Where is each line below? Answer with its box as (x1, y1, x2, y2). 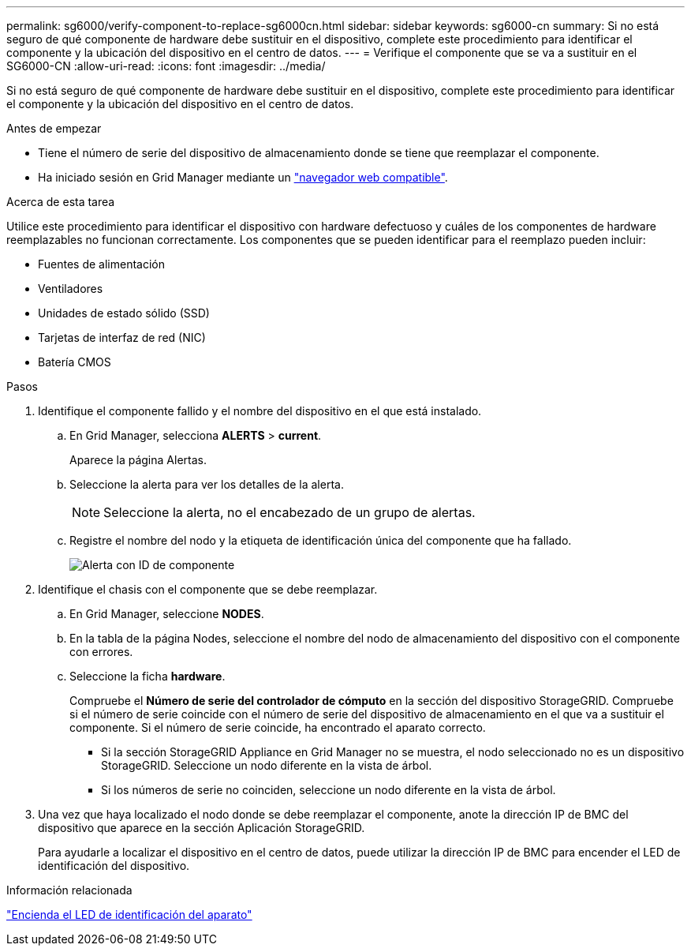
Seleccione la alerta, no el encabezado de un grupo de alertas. (103, 504, 476, 520)
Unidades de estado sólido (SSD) (38, 306, 210, 320)
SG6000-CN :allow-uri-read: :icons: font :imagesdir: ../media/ (6, 59, 326, 73)
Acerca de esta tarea (6, 195, 115, 208)
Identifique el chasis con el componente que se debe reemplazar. (38, 583, 378, 596)
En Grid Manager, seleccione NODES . (69, 607, 264, 620)
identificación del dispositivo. (38, 859, 190, 872)
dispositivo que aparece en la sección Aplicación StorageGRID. (38, 821, 365, 834)
